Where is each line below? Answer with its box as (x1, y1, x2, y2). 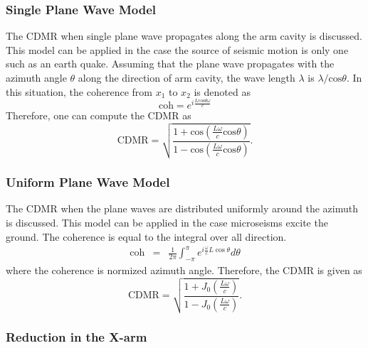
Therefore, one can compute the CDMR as (6, 108, 191, 123)
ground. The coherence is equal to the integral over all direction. (6, 229, 287, 244)
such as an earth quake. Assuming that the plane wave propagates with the (6, 56, 335, 71)
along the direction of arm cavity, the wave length (78, 70, 295, 85)
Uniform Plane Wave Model (6, 173, 170, 191)
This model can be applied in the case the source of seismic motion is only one (6, 42, 349, 57)
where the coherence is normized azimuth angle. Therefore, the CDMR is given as (6, 263, 362, 278)
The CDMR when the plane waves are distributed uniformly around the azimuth (6, 201, 358, 216)
